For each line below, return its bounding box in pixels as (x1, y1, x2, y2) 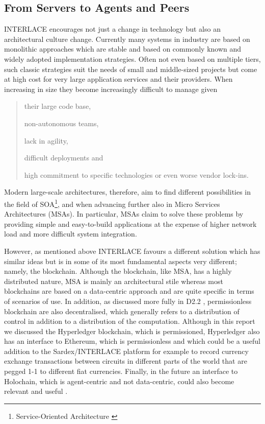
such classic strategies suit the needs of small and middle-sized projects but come (4, 63, 257, 74)
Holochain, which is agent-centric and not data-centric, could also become (4, 375, 234, 386)
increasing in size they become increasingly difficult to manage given (4, 83, 218, 94)
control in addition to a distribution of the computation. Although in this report (4, 316, 255, 326)
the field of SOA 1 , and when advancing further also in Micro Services (4, 197, 220, 209)
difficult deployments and (24, 152, 103, 163)
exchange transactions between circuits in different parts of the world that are (4, 356, 247, 366)
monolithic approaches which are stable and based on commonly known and (4, 43, 242, 54)
